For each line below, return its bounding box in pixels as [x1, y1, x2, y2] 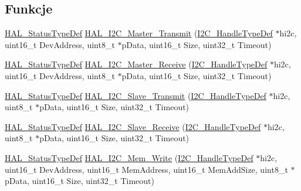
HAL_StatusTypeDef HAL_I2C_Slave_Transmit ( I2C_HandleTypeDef [5, 89, 266, 101]
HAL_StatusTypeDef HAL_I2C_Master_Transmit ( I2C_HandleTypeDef [5, 27, 273, 39]
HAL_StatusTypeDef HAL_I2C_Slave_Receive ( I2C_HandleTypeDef [5, 120, 261, 132]
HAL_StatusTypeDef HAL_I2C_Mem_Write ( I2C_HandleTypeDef [5, 151, 253, 163]
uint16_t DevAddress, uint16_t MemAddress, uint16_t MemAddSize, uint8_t [5, 163, 288, 175]
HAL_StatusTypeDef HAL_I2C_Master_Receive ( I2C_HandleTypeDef [5, 58, 268, 70]
